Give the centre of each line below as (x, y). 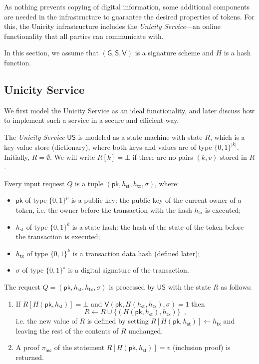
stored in (233, 157)
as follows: (236, 286)
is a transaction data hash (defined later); (136, 253)
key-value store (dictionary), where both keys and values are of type (108, 147)
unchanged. (146, 330)
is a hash (237, 53)
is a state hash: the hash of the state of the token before (158, 226)
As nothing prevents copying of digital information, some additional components (127, 6)
